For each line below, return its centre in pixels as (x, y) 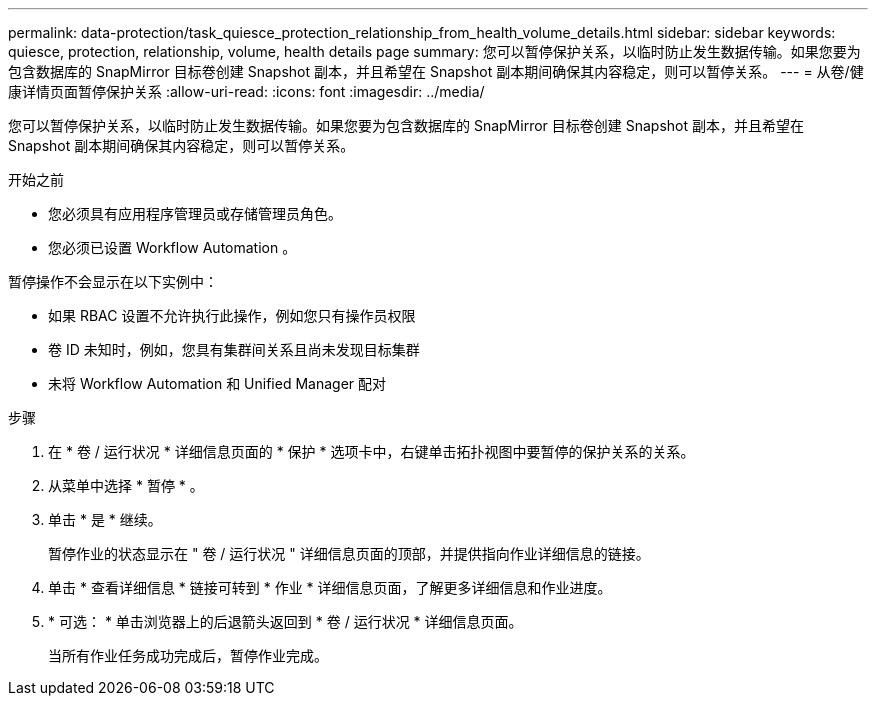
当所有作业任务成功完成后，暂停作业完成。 (188, 655)
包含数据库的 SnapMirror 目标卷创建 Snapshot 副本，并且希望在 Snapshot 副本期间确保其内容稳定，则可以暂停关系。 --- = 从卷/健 (436, 71)
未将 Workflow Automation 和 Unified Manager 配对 (217, 383)
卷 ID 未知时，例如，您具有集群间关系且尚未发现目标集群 (234, 349)
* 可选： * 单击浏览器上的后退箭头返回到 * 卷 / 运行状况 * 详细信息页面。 (285, 621)
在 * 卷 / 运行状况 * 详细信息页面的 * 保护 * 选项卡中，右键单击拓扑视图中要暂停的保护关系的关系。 (371, 451)
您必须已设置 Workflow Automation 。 (172, 247)
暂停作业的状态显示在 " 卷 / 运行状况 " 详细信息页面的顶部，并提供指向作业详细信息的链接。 (349, 553)
